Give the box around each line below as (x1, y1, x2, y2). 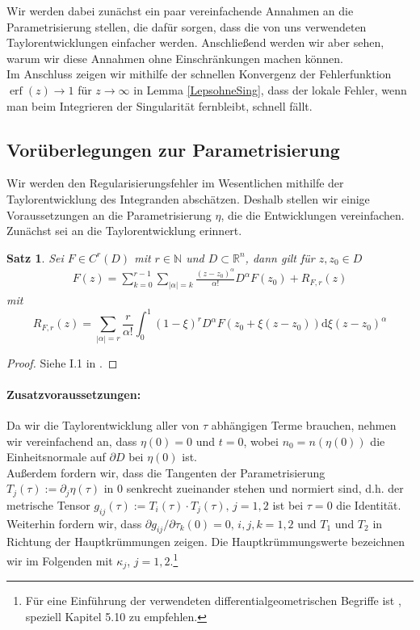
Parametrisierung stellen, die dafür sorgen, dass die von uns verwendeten (6, 18, 367, 35)
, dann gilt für (245, 249, 315, 266)
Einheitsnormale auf (6, 448, 106, 465)
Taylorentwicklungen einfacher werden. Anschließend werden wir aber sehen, (6, 34, 384, 51)
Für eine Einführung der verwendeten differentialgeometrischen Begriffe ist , (25, 592, 401, 609)
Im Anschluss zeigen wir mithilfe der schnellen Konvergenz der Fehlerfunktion (6, 65, 392, 82)
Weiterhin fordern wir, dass (6, 514, 142, 531)
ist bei (272, 496, 304, 513)
